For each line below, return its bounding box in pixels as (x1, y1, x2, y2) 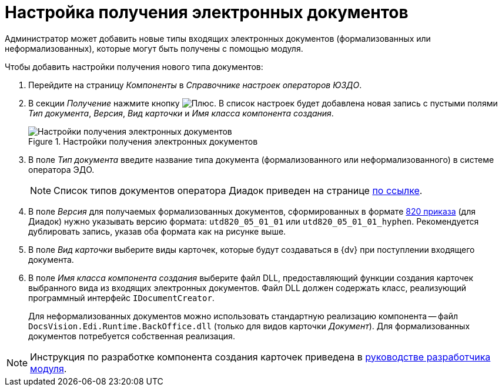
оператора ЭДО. (28, 164, 95, 175)
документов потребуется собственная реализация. (28, 330, 235, 341)
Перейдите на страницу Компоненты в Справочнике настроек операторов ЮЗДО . (28, 79, 362, 90)
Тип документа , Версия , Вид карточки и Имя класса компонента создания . (28, 108, 334, 118)
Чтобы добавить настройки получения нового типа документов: (5, 61, 263, 72)
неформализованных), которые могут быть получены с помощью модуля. (5, 43, 303, 54)
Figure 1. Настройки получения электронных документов (28, 136, 258, 146)
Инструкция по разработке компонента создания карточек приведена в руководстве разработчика (30, 350, 491, 363)
